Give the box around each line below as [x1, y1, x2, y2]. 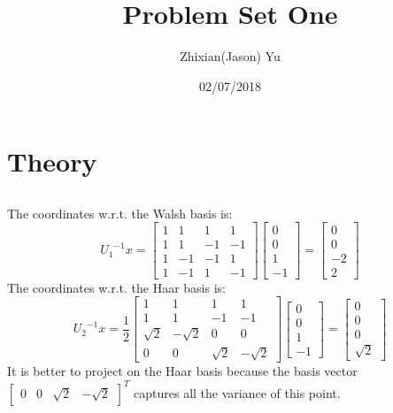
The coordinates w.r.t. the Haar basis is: [7, 278, 226, 296]
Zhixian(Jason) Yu [180, 47, 281, 65]
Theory [7, 143, 97, 180]
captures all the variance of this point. [134, 383, 341, 402]
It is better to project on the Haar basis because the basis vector [7, 362, 358, 380]
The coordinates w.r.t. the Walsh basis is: [7, 203, 233, 222]
